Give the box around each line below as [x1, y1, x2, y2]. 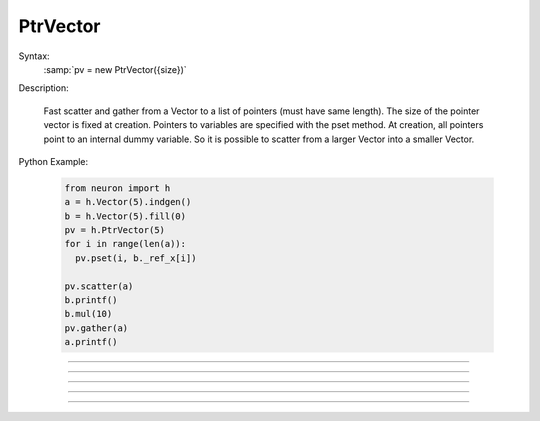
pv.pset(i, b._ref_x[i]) [75, 252, 197, 264]
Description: [18, 82, 69, 94]
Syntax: [18, 50, 50, 62]
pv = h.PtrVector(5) [64, 225, 165, 236]
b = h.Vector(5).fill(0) [64, 210, 187, 222]
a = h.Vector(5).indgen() [64, 196, 192, 208]
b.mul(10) [64, 308, 113, 320]
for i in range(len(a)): [64, 238, 187, 250]
